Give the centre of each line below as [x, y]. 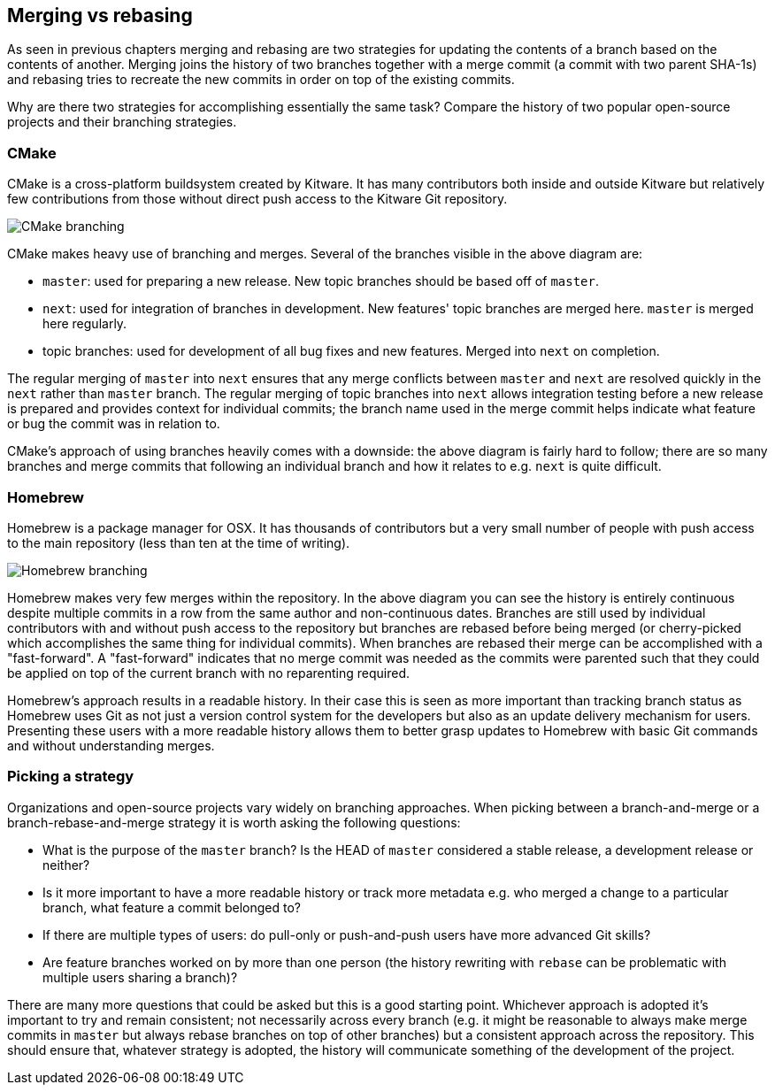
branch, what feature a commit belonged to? [172, 907]
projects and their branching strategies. [122, 122]
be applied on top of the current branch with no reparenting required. [208, 673]
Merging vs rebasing [100, 15]
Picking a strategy [71, 777]
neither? [66, 865]
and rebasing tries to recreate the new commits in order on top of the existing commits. [261, 80]
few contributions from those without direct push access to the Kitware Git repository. [257, 199]
